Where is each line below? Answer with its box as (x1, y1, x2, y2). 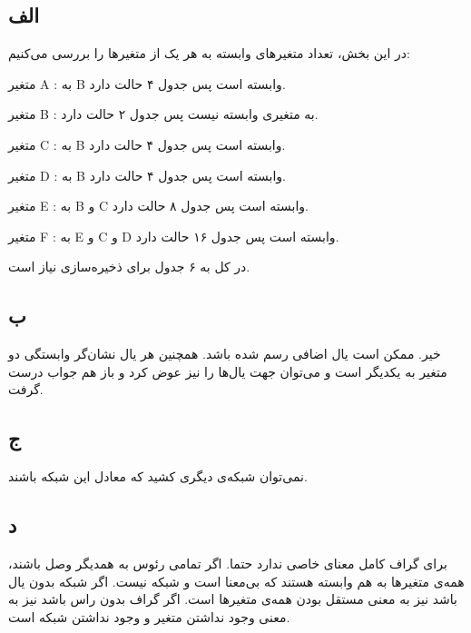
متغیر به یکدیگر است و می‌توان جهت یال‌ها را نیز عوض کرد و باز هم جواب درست (8, 361, 447, 381)
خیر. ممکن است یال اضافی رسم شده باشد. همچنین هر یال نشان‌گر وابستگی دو (8, 344, 441, 363)
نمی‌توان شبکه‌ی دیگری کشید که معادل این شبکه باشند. (8, 467, 308, 486)
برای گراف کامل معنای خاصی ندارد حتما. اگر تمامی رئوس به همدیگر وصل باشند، (8, 553, 447, 572)
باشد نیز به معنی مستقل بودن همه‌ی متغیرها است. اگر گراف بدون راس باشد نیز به (8, 589, 457, 608)
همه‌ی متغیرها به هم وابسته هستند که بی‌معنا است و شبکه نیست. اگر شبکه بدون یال (8, 571, 465, 590)
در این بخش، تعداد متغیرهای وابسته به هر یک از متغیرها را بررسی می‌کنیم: (8, 44, 410, 63)
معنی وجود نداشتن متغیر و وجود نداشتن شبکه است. (8, 607, 290, 626)
